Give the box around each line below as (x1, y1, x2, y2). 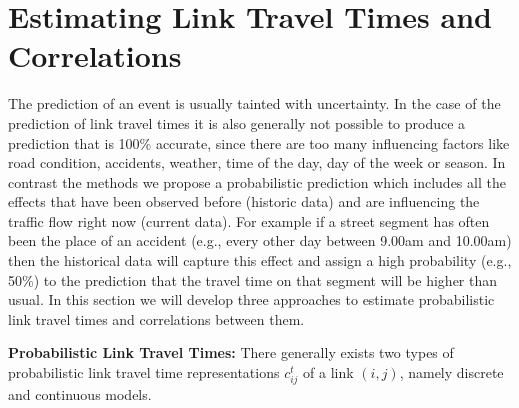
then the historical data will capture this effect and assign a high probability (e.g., (8, 250, 512, 271)
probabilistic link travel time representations (8, 362, 280, 383)
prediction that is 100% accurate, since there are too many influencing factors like (8, 132, 510, 153)
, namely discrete (399, 362, 504, 383)
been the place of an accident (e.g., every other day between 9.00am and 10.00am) (8, 230, 512, 251)
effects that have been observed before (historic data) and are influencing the (8, 191, 480, 212)
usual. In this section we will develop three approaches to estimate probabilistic (8, 289, 495, 310)
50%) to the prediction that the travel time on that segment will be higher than (8, 269, 498, 290)
